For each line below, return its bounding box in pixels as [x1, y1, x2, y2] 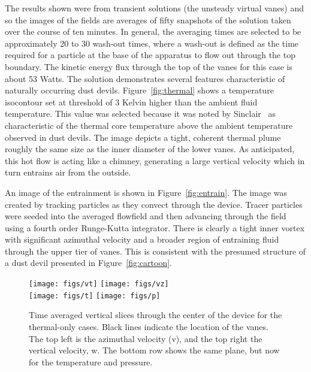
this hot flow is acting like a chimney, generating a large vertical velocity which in [5, 154, 305, 167]
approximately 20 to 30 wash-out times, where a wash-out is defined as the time [5, 37, 299, 49]
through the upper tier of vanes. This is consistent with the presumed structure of [5, 244, 306, 257]
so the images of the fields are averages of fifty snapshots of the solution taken [5, 13, 291, 26]
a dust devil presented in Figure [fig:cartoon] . [5, 256, 172, 269]
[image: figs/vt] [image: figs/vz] [29, 280, 169, 289]
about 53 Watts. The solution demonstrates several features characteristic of [5, 72, 285, 84]
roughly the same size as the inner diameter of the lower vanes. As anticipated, [5, 143, 295, 155]
